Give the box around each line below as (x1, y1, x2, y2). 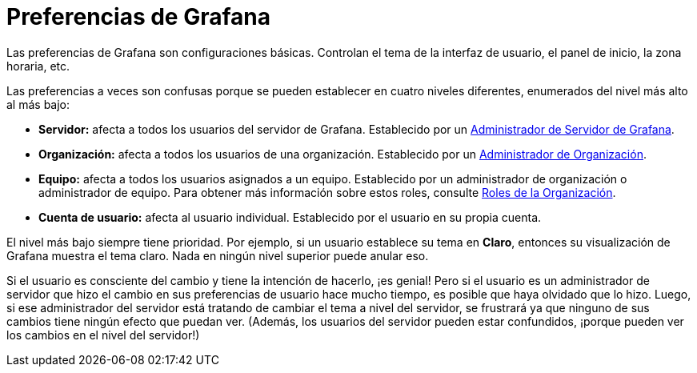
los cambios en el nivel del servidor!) (6, 327, 200, 342)
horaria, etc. (6, 58, 70, 73)
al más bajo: (6, 97, 70, 111)
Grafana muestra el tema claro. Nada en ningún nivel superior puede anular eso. (6, 248, 429, 263)
